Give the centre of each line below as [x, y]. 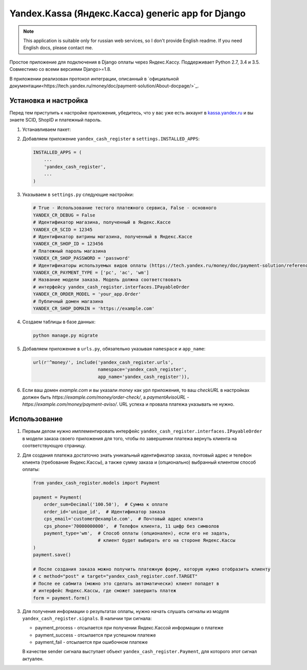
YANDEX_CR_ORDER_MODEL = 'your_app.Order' [87, 294]
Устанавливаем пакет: [47, 129]
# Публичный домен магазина [68, 301]
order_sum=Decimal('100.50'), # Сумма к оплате [106, 505]
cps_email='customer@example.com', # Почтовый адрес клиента [123, 519]
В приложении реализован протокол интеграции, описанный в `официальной [94, 78]
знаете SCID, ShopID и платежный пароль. [56, 120]
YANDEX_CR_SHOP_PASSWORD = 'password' [82, 258]
